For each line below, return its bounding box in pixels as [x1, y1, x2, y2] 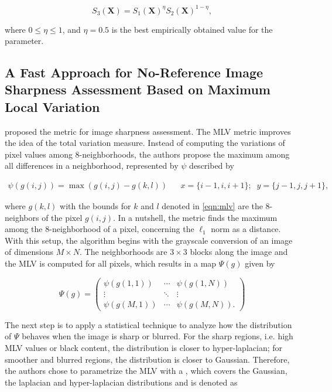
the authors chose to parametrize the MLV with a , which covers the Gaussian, [5, 364, 287, 377]
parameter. [5, 35, 44, 47]
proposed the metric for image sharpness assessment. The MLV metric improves [5, 125, 291, 137]
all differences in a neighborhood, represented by [5, 159, 179, 172]
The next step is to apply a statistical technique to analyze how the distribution [5, 318, 292, 330]
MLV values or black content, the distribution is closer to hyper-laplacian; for [5, 341, 282, 353]
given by [245, 257, 275, 270]
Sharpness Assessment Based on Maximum [5, 80, 271, 98]
